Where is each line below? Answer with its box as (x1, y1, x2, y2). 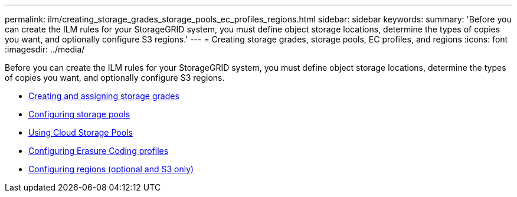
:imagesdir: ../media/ (5, 44, 85, 54)
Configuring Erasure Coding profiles (28, 146, 169, 156)
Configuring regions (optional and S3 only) (28, 164, 194, 174)
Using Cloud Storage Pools (28, 127, 133, 137)
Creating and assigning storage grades (28, 91, 179, 101)
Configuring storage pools (28, 109, 130, 119)
